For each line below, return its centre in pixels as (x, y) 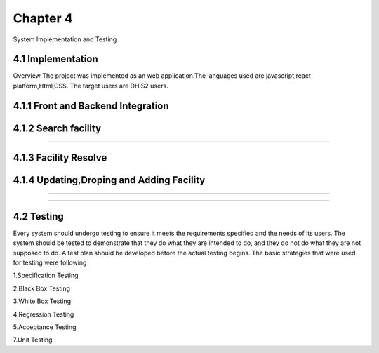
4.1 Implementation (55, 59)
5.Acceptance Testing (45, 327)
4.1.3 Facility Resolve (60, 158)
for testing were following (50, 262)
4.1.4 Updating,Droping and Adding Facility (109, 180)
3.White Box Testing (42, 301)
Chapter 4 (43, 18)
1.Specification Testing (46, 275)
